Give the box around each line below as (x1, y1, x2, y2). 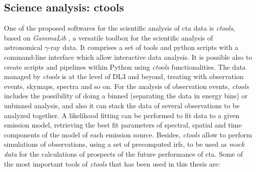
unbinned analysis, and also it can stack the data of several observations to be (4, 100, 240, 110)
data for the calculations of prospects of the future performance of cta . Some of (4, 148, 243, 159)
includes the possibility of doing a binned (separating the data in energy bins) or (4, 90, 248, 101)
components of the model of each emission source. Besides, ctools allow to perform (4, 129, 252, 139)
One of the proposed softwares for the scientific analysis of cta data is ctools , (4, 23, 235, 33)
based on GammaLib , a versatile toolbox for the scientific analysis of (4, 32, 213, 43)
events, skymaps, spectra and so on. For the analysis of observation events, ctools (4, 81, 249, 91)
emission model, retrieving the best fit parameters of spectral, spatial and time (4, 120, 242, 130)
